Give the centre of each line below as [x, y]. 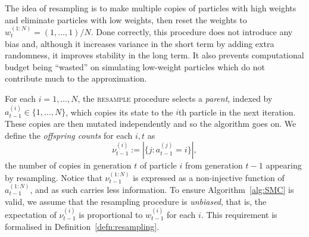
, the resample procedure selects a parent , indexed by [175, 98]
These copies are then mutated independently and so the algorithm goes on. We [151, 123]
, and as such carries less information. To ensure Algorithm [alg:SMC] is [162, 189]
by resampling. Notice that [54, 177]
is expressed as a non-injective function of [209, 177]
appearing [284, 165]
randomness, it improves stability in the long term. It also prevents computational [154, 55]
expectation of [31, 214]
